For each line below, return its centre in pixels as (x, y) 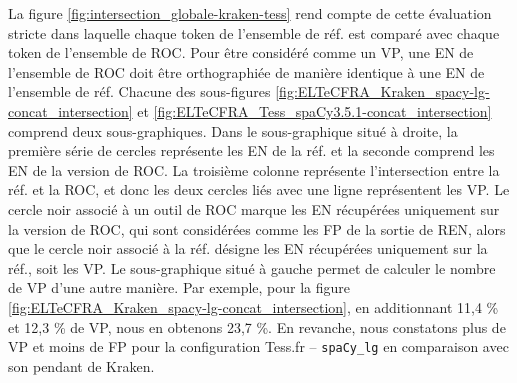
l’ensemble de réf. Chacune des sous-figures (139, 91)
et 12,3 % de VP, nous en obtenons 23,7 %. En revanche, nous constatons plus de (257, 326)
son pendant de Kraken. (81, 365)
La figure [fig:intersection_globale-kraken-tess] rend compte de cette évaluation (250, 13)
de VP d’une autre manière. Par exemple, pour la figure (179, 287)
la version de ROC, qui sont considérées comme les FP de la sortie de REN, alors (257, 228)
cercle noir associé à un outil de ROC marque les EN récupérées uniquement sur (254, 208)
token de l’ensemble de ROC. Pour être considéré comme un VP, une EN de (241, 52)
